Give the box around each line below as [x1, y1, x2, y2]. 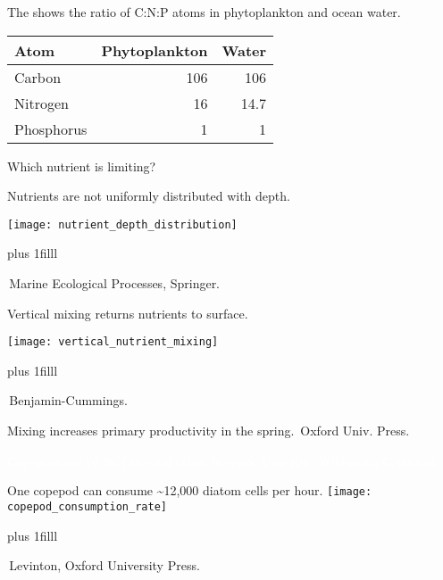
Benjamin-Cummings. [9, 391, 128, 410]
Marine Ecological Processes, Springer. [9, 274, 221, 293]
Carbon [14, 66, 62, 87]
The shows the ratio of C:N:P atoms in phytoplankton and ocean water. [7, 3, 401, 21]
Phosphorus [14, 118, 88, 139]
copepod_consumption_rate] [7, 500, 167, 513]
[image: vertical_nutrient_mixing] [7, 336, 219, 349]
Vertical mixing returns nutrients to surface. [7, 303, 248, 322]
